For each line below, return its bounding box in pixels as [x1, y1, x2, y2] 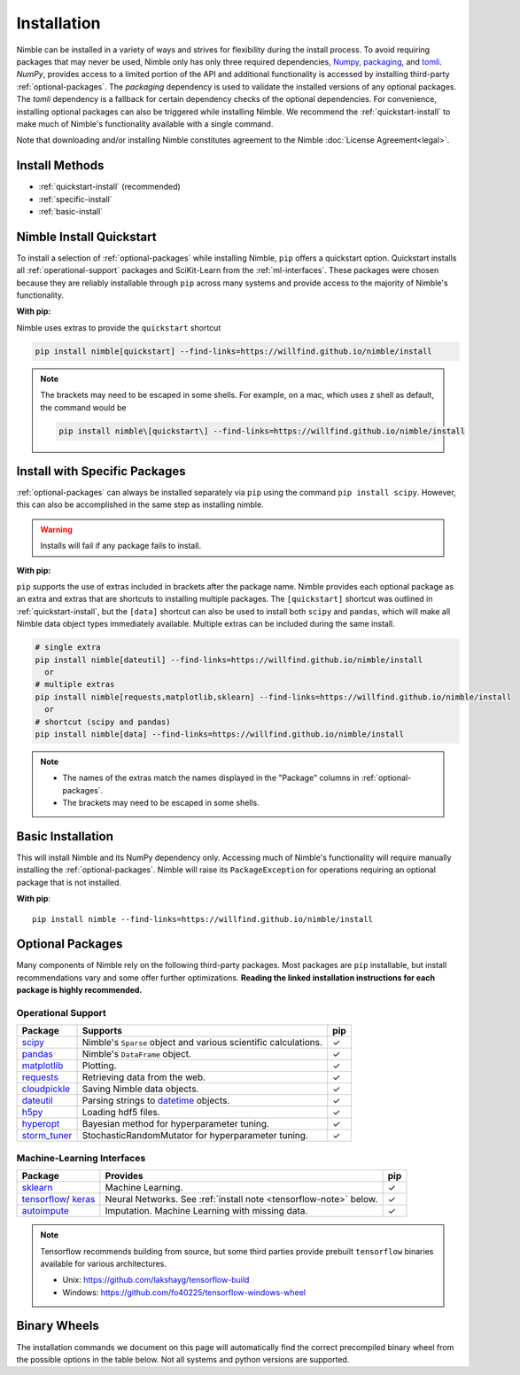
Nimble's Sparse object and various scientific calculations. [81, 1036, 323, 1049]
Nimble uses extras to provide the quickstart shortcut [16, 322, 221, 332]
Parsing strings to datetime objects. [81, 1095, 230, 1107]
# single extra [35, 643, 101, 652]
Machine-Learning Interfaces [16, 1152, 146, 1164]
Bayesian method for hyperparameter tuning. [81, 1118, 270, 1130]
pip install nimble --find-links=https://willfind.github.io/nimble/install [32, 914, 374, 924]
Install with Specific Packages [16, 464, 186, 479]
